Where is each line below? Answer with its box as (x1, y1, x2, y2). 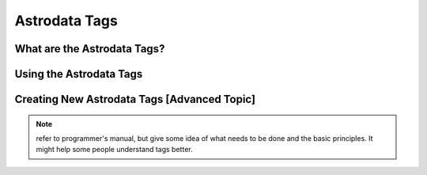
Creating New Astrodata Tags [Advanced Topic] (14, 93, 256, 106)
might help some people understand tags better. (36, 145, 193, 154)
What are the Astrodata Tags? (14, 42, 165, 55)
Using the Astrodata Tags (14, 67, 143, 81)
